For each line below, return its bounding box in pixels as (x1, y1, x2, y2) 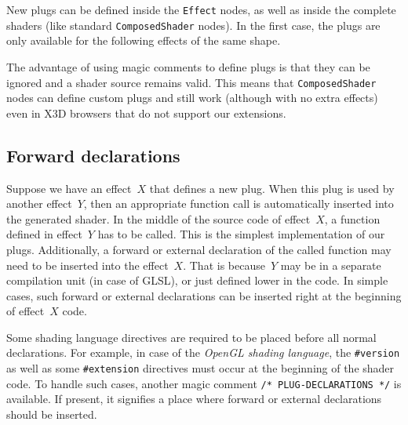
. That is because (183, 256, 265, 273)
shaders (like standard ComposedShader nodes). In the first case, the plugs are (6, 16, 381, 33)
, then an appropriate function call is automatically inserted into (83, 195, 394, 212)
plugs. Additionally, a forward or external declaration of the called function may (6, 241, 392, 257)
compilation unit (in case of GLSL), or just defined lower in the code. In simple (6, 272, 388, 289)
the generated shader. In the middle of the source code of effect (6, 210, 311, 227)
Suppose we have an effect (6, 180, 132, 196)
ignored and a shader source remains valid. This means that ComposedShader (6, 74, 377, 90)
